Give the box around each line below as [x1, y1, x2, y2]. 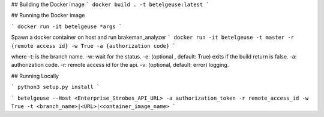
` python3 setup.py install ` [11, 84, 100, 91]
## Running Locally [11, 72, 59, 79]
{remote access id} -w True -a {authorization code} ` [11, 42, 176, 49]
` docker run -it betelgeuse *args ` [11, 23, 122, 30]
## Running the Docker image [11, 12, 85, 19]
